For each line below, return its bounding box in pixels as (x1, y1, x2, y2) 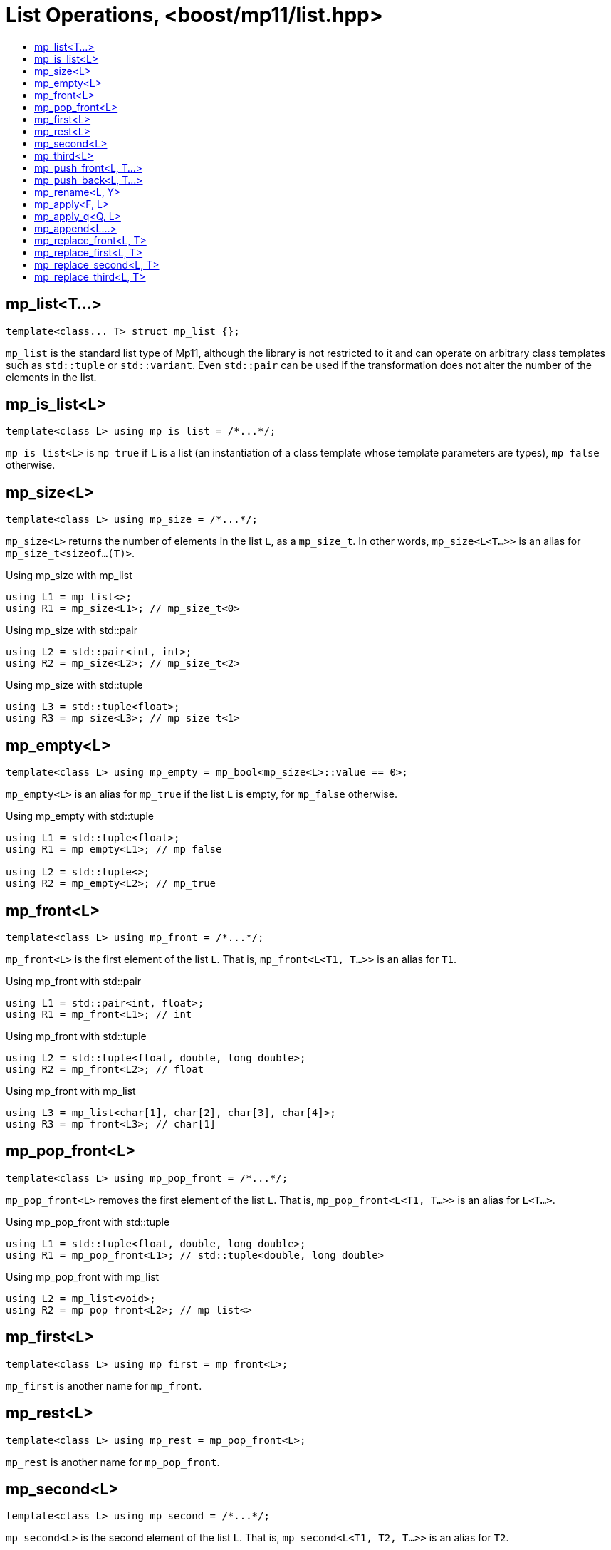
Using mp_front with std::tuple (6, 1029, 147, 1042)
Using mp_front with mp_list (6, 1084, 136, 1097)
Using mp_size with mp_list (6, 569, 132, 582)
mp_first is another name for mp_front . (6, 1379, 202, 1392)
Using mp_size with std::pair (6, 624, 137, 637)
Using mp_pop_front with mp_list (6, 1270, 160, 1283)
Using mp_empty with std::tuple (6, 810, 154, 823)
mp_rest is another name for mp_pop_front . (6, 1455, 220, 1468)
